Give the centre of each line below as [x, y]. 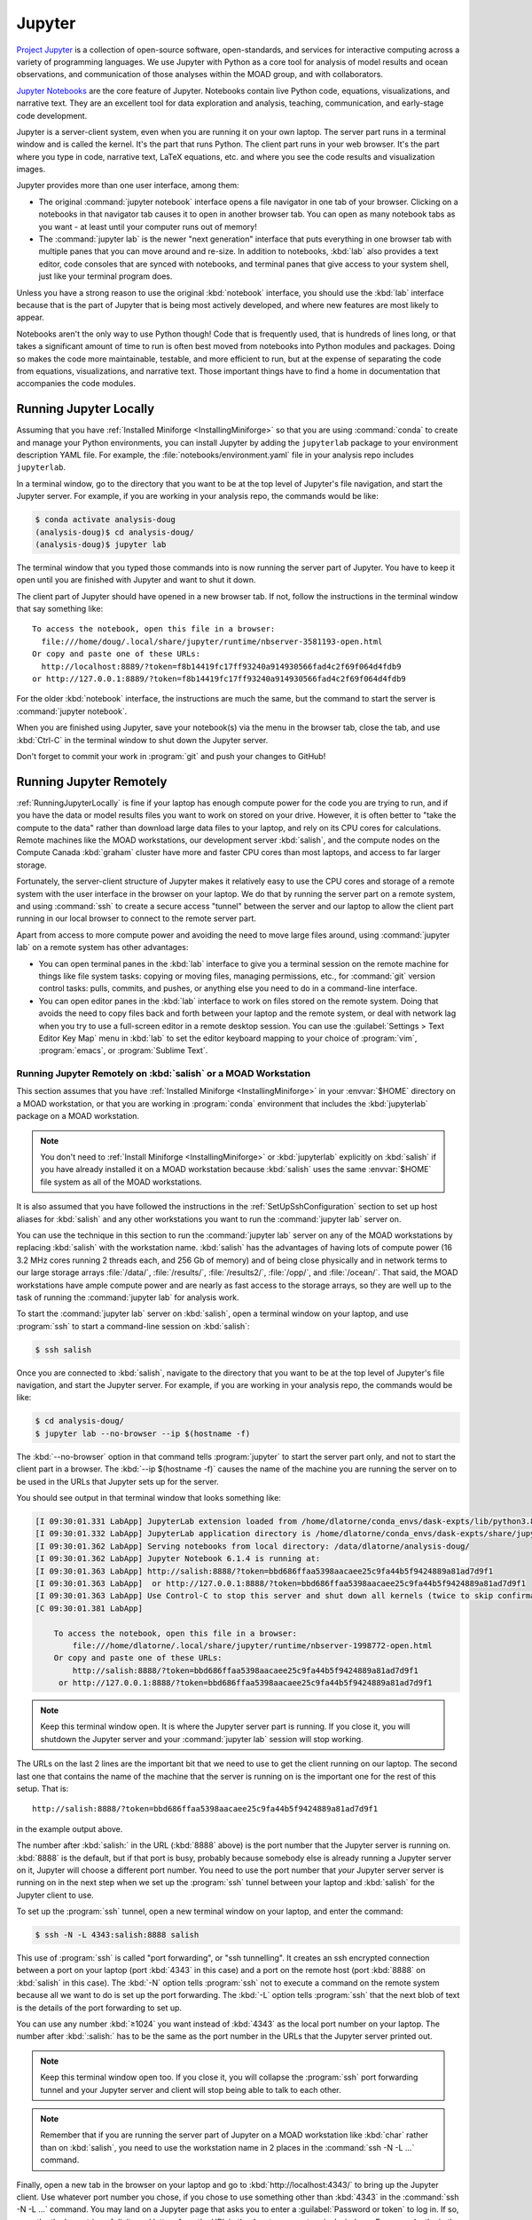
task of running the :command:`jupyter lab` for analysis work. [128, 1297]
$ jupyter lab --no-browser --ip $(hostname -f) [143, 1433]
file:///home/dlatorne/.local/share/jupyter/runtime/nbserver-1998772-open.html [253, 1645]
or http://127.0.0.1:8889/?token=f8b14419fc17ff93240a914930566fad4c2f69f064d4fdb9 [219, 679]
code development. [52, 115]
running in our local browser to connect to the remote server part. [137, 918]
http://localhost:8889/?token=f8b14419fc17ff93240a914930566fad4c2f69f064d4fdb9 [221, 666]
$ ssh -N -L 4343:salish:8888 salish [117, 1935]
